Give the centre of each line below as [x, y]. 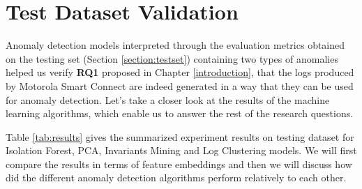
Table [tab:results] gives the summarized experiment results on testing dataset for [180, 136]
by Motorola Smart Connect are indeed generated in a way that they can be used [180, 85]
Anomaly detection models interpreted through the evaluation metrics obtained [175, 45]
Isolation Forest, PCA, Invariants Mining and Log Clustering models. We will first [181, 150]
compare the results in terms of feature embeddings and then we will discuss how [179, 164]
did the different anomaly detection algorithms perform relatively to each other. [176, 177]
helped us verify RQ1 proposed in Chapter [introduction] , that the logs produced [180, 72]
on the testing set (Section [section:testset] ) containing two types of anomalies [172, 58]
